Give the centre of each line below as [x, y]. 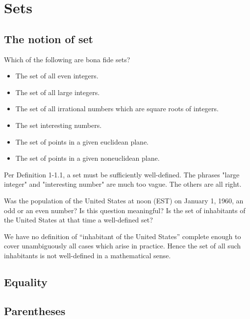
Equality [26, 282]
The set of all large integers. [58, 92]
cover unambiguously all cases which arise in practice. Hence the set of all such [123, 246]
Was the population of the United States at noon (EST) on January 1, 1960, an [124, 200]
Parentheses [35, 310]
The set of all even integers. [57, 76]
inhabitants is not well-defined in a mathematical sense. [87, 255]
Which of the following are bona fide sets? [67, 59]
